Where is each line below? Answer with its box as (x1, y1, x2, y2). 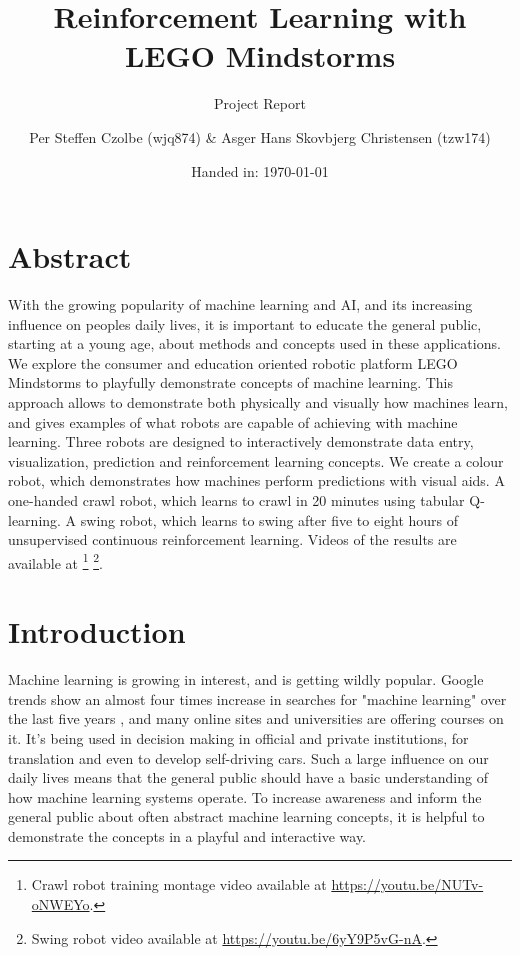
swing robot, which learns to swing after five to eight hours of (80, 509, 459, 530)
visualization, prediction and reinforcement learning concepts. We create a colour (8, 450, 504, 471)
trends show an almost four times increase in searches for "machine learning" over (8, 688, 507, 709)
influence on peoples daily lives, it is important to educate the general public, (8, 313, 482, 334)
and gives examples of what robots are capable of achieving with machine (8, 411, 458, 432)
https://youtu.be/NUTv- (331, 874, 484, 895)
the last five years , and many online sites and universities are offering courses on (8, 708, 504, 729)
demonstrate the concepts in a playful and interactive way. (8, 825, 367, 846)
